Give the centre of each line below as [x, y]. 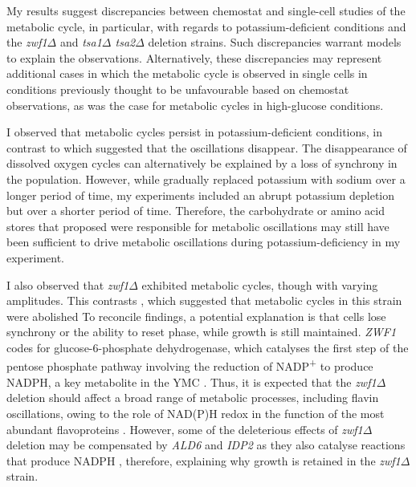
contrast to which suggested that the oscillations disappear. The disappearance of [207, 147]
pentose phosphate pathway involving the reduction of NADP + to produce [190, 365]
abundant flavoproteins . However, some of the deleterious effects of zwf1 [185, 429]
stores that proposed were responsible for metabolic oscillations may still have [198, 226]
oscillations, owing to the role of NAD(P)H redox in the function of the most [196, 413]
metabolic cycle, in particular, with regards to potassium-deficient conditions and [206, 26]
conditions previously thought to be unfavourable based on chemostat [178, 89]
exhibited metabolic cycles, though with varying [260, 284]
